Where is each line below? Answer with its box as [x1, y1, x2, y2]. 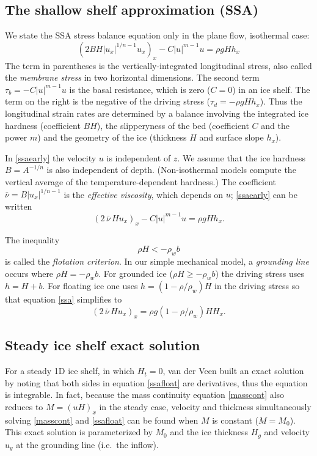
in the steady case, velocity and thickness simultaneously [99, 400, 312, 413]
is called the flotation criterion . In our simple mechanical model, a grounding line [5, 254, 309, 267]
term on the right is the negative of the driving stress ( [5, 95, 211, 108]
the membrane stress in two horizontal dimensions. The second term [5, 71, 260, 84]
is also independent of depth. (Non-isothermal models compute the [46, 163, 296, 176]
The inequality [5, 233, 60, 246]
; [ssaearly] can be [230, 188, 297, 200]
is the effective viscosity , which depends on [64, 188, 224, 200]
